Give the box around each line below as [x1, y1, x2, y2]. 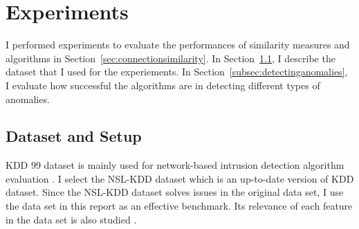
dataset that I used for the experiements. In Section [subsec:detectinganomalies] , [6, 64, 348, 79]
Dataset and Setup [6, 125, 142, 147]
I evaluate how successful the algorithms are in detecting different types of [6, 77, 320, 92]
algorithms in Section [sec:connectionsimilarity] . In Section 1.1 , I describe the [6, 51, 335, 65]
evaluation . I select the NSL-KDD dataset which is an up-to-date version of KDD [6, 171, 354, 185]
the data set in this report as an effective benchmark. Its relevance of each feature [6, 199, 353, 213]
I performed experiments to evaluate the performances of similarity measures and [6, 37, 350, 52]
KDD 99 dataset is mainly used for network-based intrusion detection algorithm [6, 158, 344, 172]
